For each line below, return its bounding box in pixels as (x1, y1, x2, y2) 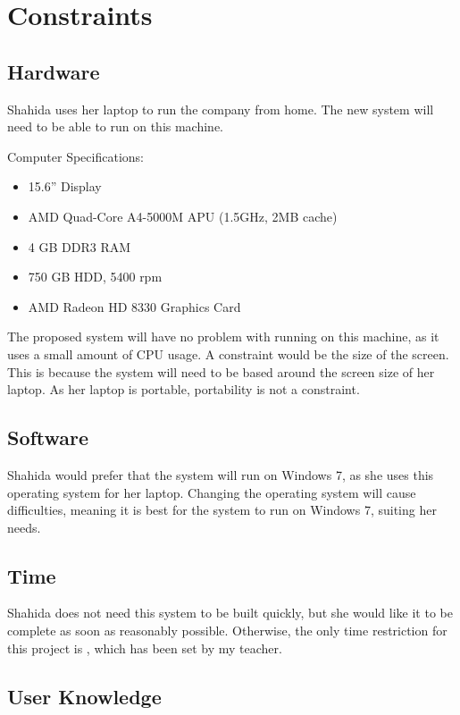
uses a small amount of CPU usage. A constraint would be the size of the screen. (7, 344, 449, 363)
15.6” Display (28, 177, 102, 196)
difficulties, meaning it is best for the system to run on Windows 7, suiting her (7, 500, 437, 519)
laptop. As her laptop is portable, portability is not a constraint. (7, 380, 360, 399)
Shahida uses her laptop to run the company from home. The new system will (7, 99, 434, 118)
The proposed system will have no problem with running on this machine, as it (7, 327, 439, 346)
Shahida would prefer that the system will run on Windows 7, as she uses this (7, 465, 434, 484)
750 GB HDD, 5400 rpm (28, 267, 163, 286)
